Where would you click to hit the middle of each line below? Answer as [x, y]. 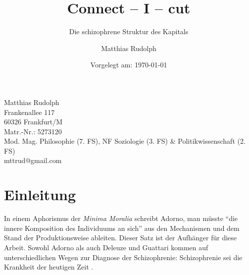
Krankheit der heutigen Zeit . [49, 267]
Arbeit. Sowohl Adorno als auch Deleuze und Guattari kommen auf [106, 247]
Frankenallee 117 [29, 112]
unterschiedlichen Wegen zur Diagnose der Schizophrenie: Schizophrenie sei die [123, 257]
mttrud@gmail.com [33, 160]
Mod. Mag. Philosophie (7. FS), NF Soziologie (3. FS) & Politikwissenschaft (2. [125, 141]
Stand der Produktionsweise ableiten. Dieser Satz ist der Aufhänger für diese [121, 238]
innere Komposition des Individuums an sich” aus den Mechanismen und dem [122, 228]
